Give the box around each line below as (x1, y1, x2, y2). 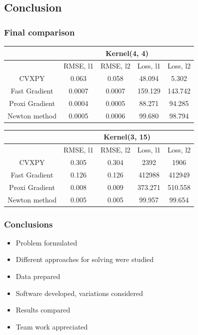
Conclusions (4, 217, 53, 230)
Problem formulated (15, 237, 77, 247)
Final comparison (4, 25, 75, 38)
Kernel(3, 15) (103, 131, 151, 142)
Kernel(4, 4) (105, 47, 149, 58)
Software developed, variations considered (15, 287, 143, 298)
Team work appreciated (15, 321, 88, 331)
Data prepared (15, 271, 60, 281)
